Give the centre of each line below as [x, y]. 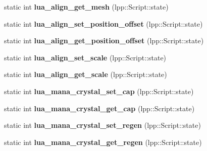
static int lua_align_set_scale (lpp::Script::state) [85, 57]
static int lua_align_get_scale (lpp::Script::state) [86, 74]
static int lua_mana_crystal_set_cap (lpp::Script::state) [99, 91]
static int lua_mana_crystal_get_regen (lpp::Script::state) [103, 142]
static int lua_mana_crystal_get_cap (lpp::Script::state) [99, 108]
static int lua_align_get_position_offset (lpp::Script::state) [104, 41]
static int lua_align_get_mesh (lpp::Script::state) [86, 7]
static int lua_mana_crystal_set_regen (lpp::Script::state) [102, 125]
